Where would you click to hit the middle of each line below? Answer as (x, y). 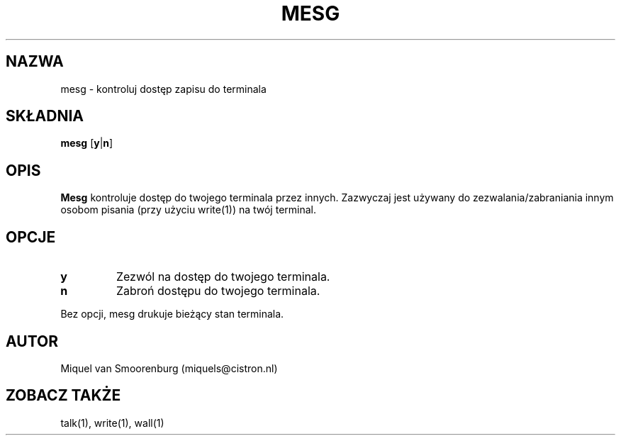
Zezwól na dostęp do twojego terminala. (223, 277)
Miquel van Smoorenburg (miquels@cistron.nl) (169, 368)
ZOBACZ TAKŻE (63, 396)
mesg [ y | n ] (87, 143)
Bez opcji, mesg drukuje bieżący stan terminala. (172, 314)
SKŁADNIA (45, 116)
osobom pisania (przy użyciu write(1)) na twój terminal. (189, 210)
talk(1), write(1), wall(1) (112, 423)
